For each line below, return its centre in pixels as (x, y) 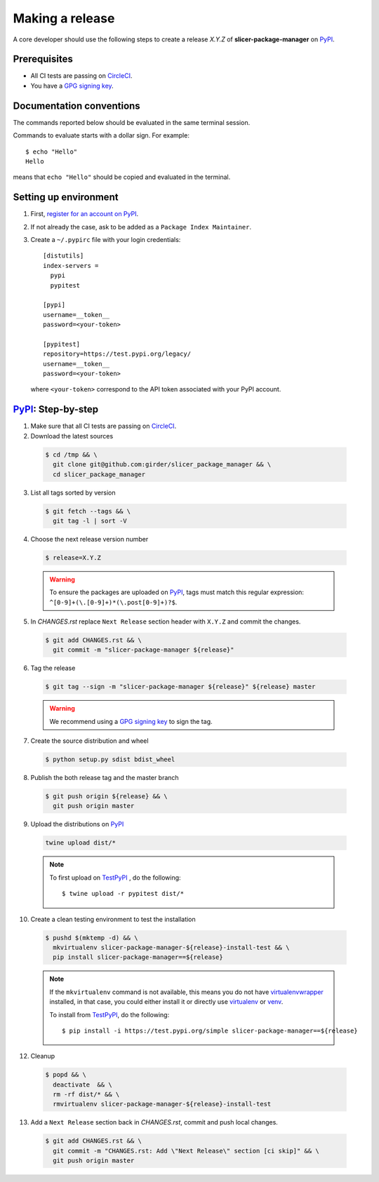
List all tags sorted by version (73, 492)
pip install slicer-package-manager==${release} (138, 957)
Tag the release (53, 668)
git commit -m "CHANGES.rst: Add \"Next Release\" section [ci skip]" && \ (186, 1151)
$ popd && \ (66, 1075)
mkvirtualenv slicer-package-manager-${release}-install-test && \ (171, 947)
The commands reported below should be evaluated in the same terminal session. (132, 122)
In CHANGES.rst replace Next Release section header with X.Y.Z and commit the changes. (166, 622)
